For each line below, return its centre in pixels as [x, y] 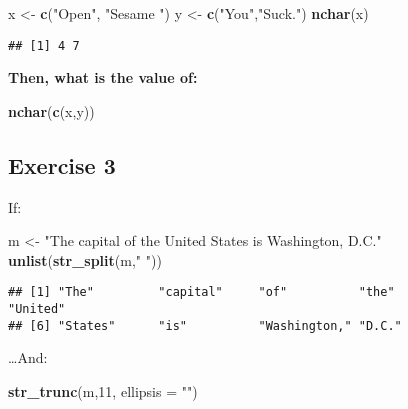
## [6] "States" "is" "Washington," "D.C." [205, 325]
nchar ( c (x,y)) [51, 110]
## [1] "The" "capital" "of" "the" [201, 292]
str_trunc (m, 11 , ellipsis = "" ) [103, 390]
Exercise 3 [62, 164]
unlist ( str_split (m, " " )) [85, 259]
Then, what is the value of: [103, 77]
